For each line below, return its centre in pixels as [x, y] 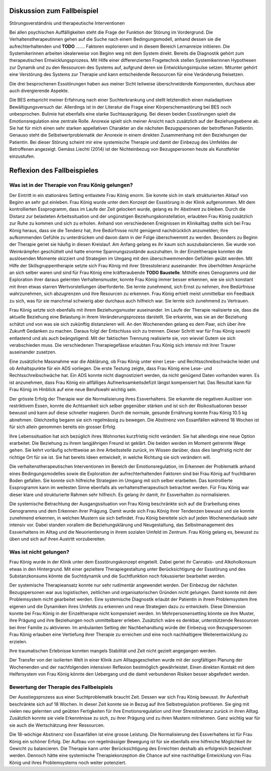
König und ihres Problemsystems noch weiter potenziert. [68, 762]
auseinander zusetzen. [33, 352]
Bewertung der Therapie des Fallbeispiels [61, 687]
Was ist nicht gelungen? [39, 552]
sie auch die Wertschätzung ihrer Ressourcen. [57, 725]
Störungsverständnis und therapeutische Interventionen [67, 23]
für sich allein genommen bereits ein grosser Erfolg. [63, 427]
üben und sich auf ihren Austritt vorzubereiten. [57, 539]
